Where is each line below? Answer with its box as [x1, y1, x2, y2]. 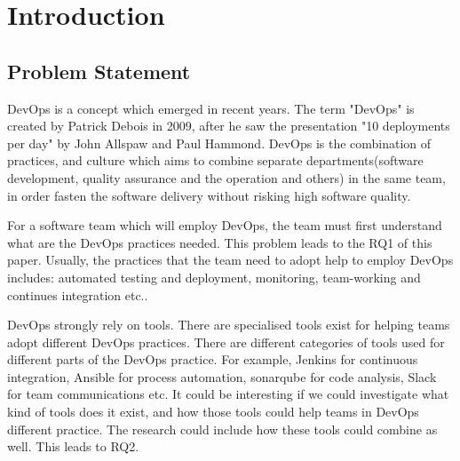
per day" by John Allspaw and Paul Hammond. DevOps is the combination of [7, 133, 432, 152]
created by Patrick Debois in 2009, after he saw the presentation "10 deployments [7, 116, 450, 135]
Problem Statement [7, 57, 191, 84]
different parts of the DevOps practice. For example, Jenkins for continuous [7, 350, 418, 369]
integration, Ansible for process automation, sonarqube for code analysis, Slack [7, 367, 437, 385]
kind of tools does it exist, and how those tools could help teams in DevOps [7, 402, 419, 421]
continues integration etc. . [7, 285, 148, 304]
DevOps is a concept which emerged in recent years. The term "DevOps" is [7, 99, 415, 117]
